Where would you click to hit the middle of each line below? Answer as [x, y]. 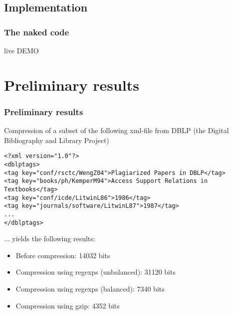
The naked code [37, 32]
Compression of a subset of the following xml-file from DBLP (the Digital [116, 130]
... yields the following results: [50, 238]
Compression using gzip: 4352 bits [68, 305]
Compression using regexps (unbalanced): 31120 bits [96, 272]
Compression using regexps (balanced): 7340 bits [90, 289]
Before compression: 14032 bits [63, 255]
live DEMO [21, 50]
